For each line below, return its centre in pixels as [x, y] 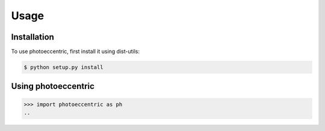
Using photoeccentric [53, 86]
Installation [32, 37]
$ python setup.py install [63, 67]
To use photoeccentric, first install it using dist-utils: [76, 52]
